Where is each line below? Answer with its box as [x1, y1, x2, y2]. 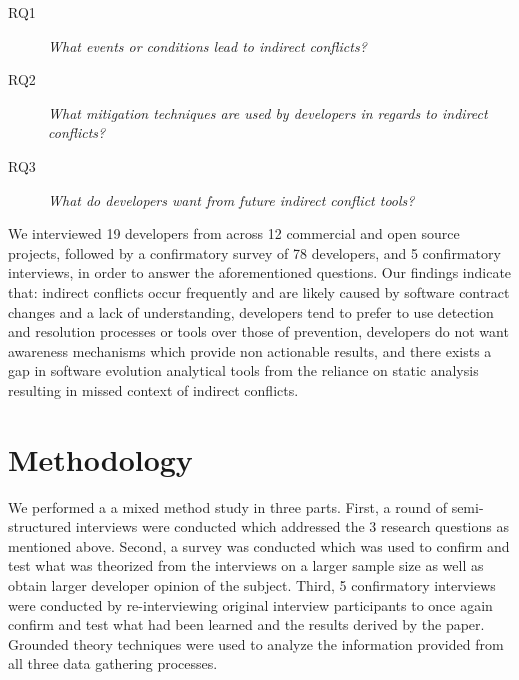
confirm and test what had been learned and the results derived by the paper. [8, 614, 485, 635]
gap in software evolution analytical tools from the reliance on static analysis [8, 360, 479, 381]
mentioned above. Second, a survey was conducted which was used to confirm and [8, 535, 510, 556]
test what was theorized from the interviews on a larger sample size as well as [8, 555, 484, 576]
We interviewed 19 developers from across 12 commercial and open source [8, 223, 460, 244]
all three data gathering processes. [8, 653, 218, 674]
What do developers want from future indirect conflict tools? [48, 189, 415, 210]
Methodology [8, 438, 193, 479]
